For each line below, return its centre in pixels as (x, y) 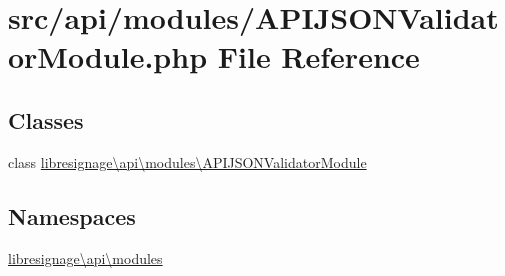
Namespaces (72, 215)
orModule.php (108, 56)
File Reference (318, 56)
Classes (46, 119)
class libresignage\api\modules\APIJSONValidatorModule (187, 161)
